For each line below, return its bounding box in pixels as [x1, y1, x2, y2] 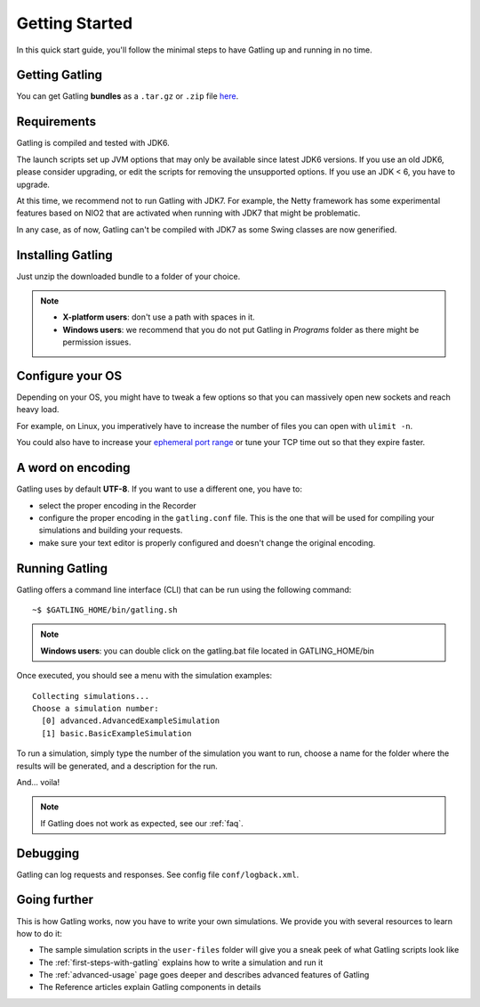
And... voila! [16, 776, 60, 787]
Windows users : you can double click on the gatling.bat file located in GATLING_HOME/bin [40, 646, 375, 656]
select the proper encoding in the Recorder [38, 499, 197, 511]
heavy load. [16, 404, 60, 415]
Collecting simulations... [32, 691, 150, 701]
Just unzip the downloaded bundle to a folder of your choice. [16, 271, 241, 281]
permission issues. [62, 337, 132, 347]
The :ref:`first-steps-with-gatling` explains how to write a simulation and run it [38, 957, 324, 968]
